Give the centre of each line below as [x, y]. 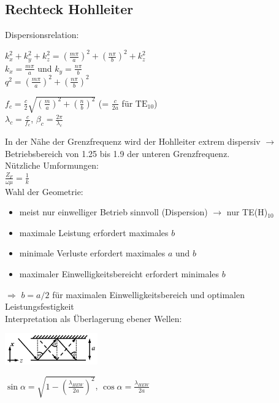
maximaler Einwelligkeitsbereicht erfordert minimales [119, 274]
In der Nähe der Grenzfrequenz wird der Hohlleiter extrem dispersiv [133, 141]
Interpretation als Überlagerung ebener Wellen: [94, 318]
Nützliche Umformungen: [52, 165]
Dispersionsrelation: [42, 35]
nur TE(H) [247, 212]
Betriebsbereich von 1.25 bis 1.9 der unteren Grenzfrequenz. [117, 153]
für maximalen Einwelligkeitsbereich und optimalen [148, 294]
